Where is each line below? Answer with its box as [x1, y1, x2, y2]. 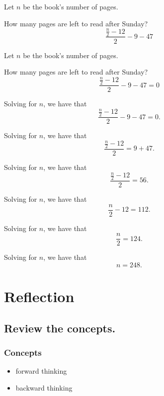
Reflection [4, 286, 75, 307]
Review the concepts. [4, 320, 116, 335]
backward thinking [15, 382, 73, 393]
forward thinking [15, 366, 67, 376]
